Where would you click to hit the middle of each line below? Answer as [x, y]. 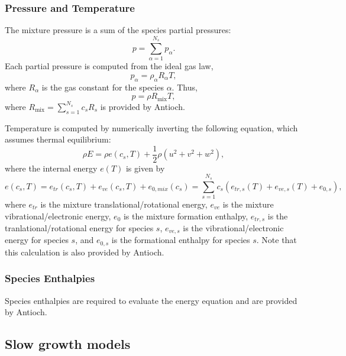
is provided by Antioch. [143, 106]
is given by [145, 168]
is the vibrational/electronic [233, 228]
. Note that [277, 240]
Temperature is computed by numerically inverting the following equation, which [151, 127]
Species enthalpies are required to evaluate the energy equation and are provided [151, 300]
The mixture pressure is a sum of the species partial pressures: [118, 30]
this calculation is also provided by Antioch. [85, 252]
